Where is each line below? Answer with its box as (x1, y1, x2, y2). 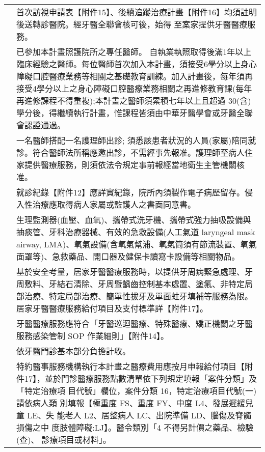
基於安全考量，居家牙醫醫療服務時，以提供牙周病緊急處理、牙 (16, 266, 253, 277)
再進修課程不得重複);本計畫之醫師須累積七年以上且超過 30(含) (16, 95, 251, 106)
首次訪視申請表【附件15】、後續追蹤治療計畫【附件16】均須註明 (16, 6, 257, 18)
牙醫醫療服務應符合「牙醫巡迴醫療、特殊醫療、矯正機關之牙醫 (16, 318, 253, 329)
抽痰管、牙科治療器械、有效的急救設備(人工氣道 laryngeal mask (16, 226, 255, 238)
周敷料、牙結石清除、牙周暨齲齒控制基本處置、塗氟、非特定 (16, 278, 245, 290)
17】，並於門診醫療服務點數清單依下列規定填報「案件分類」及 (24, 373, 257, 384)
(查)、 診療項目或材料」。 (16, 434, 111, 445)
